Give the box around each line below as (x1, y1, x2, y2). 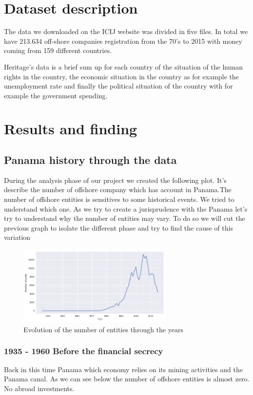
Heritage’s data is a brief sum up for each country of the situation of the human (4, 61, 243, 72)
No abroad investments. (4, 383, 75, 393)
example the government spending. (4, 90, 108, 100)
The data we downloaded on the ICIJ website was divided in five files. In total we (4, 26, 248, 36)
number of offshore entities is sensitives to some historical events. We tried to (4, 194, 234, 204)
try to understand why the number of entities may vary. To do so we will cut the (4, 213, 245, 223)
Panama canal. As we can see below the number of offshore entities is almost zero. (4, 374, 250, 384)
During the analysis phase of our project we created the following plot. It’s (4, 175, 227, 185)
